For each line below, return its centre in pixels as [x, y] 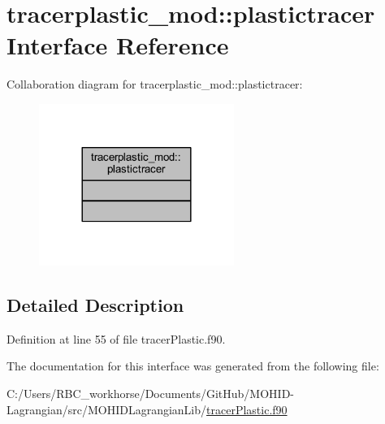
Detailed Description [95, 304]
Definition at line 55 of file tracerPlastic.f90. [116, 338]
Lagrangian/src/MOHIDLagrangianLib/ [107, 409]
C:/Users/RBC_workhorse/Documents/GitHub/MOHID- [151, 393]
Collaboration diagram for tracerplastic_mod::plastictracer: [155, 84]
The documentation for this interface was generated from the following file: [193, 366]
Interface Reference [118, 45]
